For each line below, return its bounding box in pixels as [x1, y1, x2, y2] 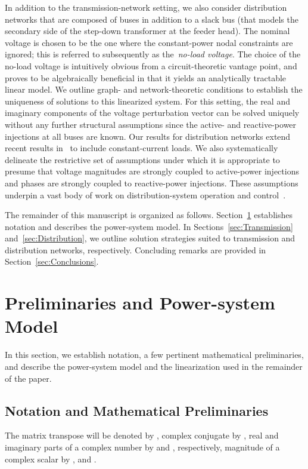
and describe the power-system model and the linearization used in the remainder [5, 360, 303, 372]
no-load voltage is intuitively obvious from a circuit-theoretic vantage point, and [5, 59, 297, 72]
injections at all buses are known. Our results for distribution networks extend [5, 130, 291, 142]
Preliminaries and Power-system [5, 290, 275, 315]
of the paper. [5, 372, 52, 384]
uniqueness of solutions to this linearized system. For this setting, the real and [5, 94, 290, 107]
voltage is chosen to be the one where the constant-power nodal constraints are [5, 36, 293, 48]
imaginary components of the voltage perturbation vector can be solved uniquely [5, 106, 300, 119]
